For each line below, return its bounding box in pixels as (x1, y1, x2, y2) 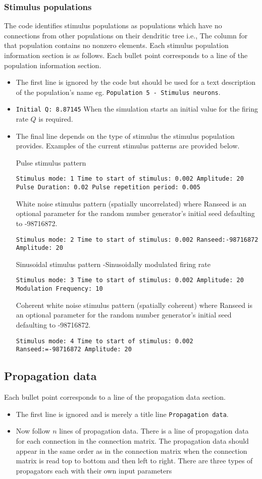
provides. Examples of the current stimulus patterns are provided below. (16, 140, 240, 151)
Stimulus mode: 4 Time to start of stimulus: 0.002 (16, 337, 193, 345)
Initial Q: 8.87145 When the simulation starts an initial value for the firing (16, 103, 258, 114)
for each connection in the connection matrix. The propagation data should (16, 435, 249, 446)
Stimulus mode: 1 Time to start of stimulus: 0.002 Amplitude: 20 (16, 175, 244, 183)
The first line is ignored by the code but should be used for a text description (16, 77, 256, 87)
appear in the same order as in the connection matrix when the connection (16, 445, 247, 456)
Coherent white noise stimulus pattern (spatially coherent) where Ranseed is (16, 299, 253, 310)
